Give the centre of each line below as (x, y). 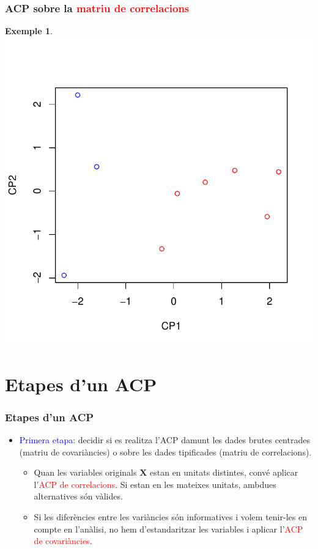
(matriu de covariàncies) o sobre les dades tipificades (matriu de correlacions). (165, 451)
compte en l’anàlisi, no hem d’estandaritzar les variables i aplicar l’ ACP (168, 529)
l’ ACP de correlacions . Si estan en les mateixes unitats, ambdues (155, 484)
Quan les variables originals (85, 472)
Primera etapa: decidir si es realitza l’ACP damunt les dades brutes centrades (165, 440)
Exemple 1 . (29, 31)
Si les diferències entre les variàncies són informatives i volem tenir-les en (170, 516)
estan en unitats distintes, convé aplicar (224, 472)
